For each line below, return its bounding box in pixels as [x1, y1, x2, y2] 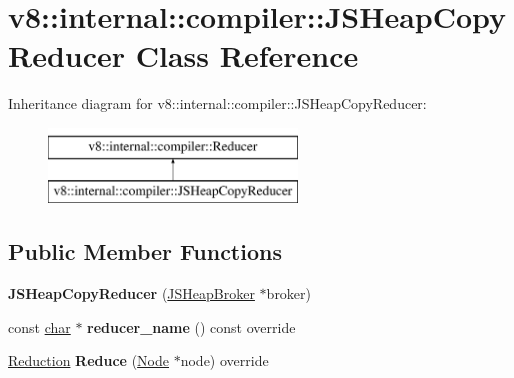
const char [8, 316, 71, 337]
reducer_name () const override [87, 316, 296, 337]
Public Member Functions [8, 236, 282, 267]
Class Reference [135, 35, 359, 76]
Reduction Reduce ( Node [8, 350, 170, 371]
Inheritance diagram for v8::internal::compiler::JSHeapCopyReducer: [8, 93, 427, 114]
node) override [180, 350, 269, 371]
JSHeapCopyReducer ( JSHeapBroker [8, 283, 255, 304]
